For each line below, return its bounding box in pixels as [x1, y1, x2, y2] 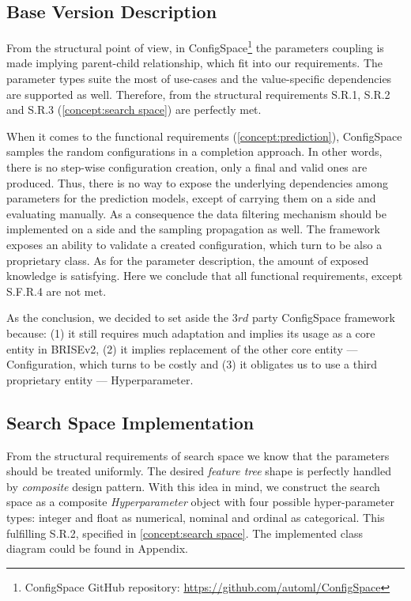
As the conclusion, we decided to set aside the [6, 309, 229, 326]
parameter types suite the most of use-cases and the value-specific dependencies [6, 70, 392, 87]
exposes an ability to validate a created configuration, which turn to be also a [6, 236, 383, 252]
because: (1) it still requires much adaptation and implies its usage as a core [6, 324, 375, 341]
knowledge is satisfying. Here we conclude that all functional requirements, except [6, 267, 403, 284]
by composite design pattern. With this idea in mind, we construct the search [6, 478, 380, 494]
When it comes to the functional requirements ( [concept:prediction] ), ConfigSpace [6, 127, 402, 144]
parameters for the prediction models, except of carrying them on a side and [6, 190, 376, 206]
